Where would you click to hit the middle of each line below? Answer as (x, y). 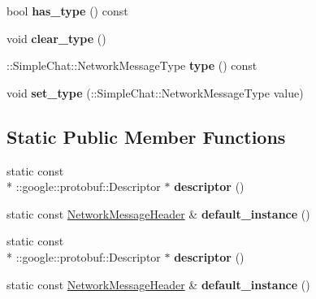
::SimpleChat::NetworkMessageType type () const (132, 65)
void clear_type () (56, 38)
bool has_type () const (67, 11)
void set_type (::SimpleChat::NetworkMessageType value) (155, 92)
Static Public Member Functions (146, 136)
